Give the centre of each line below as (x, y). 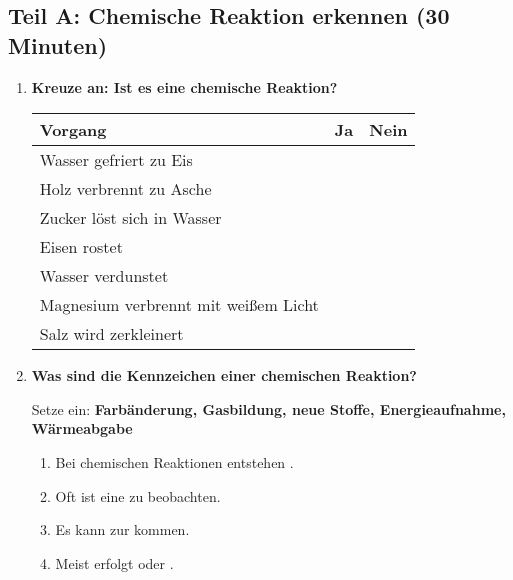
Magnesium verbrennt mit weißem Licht (179, 305)
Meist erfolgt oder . (114, 562)
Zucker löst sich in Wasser (130, 218)
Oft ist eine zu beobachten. (138, 495)
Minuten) (58, 44)
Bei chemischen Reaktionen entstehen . (174, 461)
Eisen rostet (81, 247)
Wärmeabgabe (82, 428)
